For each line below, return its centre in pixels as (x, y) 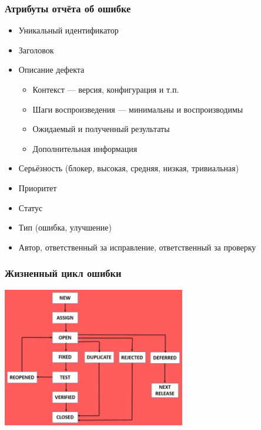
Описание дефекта (51, 70)
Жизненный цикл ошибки (63, 273)
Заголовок (36, 50)
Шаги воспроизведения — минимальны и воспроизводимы (138, 109)
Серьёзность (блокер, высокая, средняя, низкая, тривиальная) (129, 168)
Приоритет (38, 187)
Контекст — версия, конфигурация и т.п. (106, 89)
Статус (31, 207)
